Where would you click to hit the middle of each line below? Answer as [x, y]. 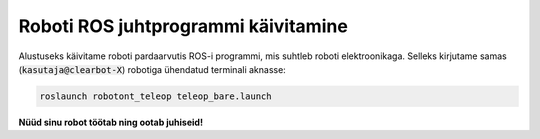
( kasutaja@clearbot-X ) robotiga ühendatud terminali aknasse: [152, 69]
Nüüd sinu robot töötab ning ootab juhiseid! [111, 122]
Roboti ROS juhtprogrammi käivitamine [183, 26]
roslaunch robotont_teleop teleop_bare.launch [155, 96]
